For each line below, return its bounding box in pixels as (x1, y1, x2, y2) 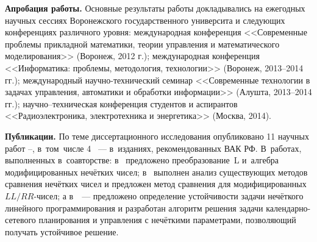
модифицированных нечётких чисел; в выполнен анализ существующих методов (5, 165, 308, 178)
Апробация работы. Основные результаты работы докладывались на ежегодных (5, 2, 305, 14)
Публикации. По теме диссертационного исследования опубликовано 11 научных (5, 129, 309, 142)
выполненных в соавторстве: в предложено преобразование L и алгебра (5, 154, 279, 166)
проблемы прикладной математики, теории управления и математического (5, 37, 280, 50)
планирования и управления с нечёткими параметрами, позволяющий (38, 213, 296, 226)
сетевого (5, 213, 36, 226)
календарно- (266, 201, 311, 214)
